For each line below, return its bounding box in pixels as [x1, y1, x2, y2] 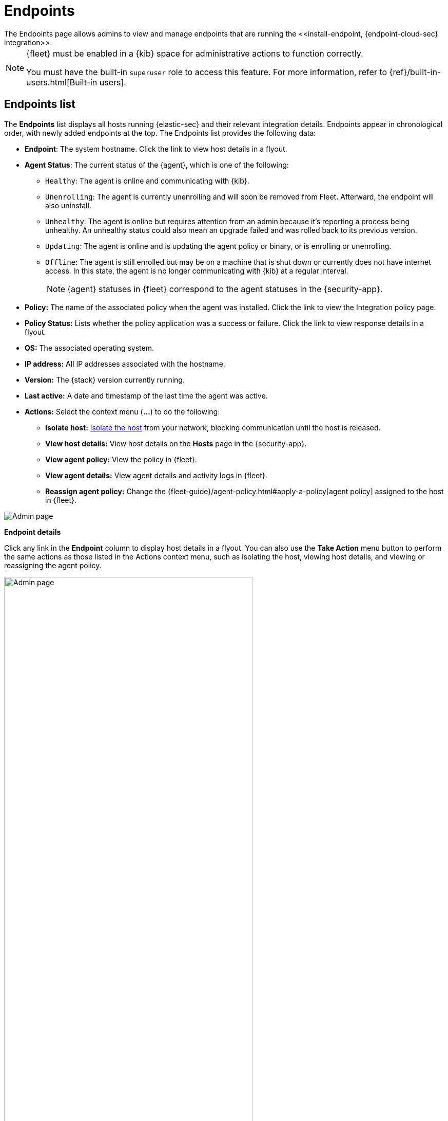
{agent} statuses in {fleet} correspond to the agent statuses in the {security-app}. [67, 283, 383, 294]
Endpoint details [4, 527, 61, 536]
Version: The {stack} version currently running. [25, 375, 185, 384]
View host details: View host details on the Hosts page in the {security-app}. [45, 439, 307, 448]
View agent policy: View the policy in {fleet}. [45, 455, 197, 464]
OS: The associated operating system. [25, 343, 154, 352]
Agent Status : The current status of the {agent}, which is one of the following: [25, 160, 289, 169]
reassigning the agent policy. [4, 560, 102, 570]
